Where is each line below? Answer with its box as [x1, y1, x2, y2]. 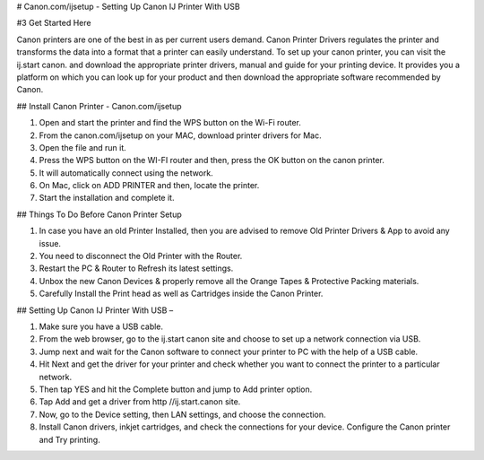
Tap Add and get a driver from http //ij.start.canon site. [39, 396, 241, 407]
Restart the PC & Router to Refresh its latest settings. [39, 263, 234, 273]
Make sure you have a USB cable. [39, 321, 164, 332]
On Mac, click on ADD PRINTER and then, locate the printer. [39, 180, 260, 191]
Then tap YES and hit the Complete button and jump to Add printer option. [39, 384, 313, 395]
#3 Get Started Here [16, 18, 91, 29]
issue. [39, 238, 62, 248]
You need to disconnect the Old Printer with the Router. [39, 251, 243, 262]
